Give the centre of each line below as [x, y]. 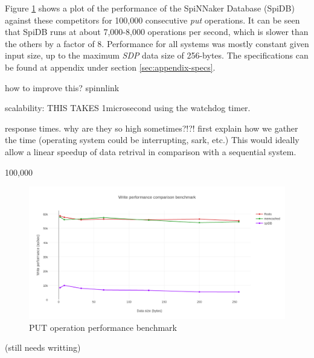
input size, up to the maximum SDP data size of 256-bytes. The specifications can [157, 55]
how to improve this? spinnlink [62, 87]
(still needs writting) [43, 347]
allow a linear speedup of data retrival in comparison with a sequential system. [151, 151]
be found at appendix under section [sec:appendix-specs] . [110, 67]
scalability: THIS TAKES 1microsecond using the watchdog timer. [128, 108]
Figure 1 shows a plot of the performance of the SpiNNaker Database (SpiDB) [150, 8]
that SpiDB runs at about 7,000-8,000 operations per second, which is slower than [157, 32]
